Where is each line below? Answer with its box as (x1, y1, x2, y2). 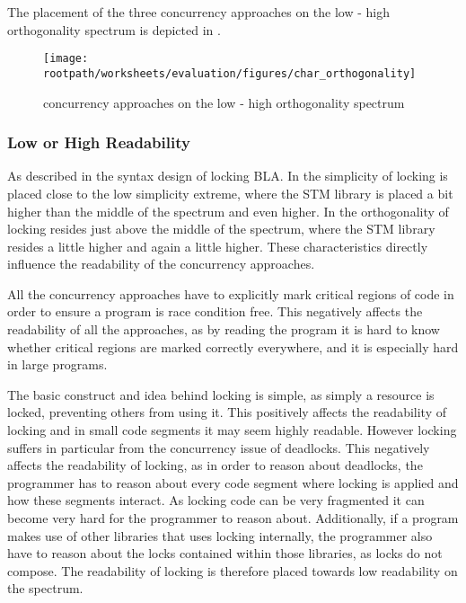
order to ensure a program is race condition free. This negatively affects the (7, 302, 423, 321)
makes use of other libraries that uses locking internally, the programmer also (7, 526, 433, 545)
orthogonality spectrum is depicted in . (7, 20, 221, 39)
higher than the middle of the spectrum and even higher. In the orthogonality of (7, 201, 449, 220)
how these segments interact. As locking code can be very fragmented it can (7, 491, 425, 510)
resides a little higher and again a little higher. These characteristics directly (7, 236, 428, 255)
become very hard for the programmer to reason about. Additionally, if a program (7, 509, 459, 527)
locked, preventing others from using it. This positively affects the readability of (7, 403, 446, 421)
